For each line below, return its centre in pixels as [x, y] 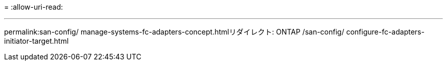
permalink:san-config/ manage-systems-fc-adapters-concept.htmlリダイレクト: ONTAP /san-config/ [174, 32]
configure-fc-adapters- [385, 32]
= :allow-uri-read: [34, 7]
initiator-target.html [36, 41]
